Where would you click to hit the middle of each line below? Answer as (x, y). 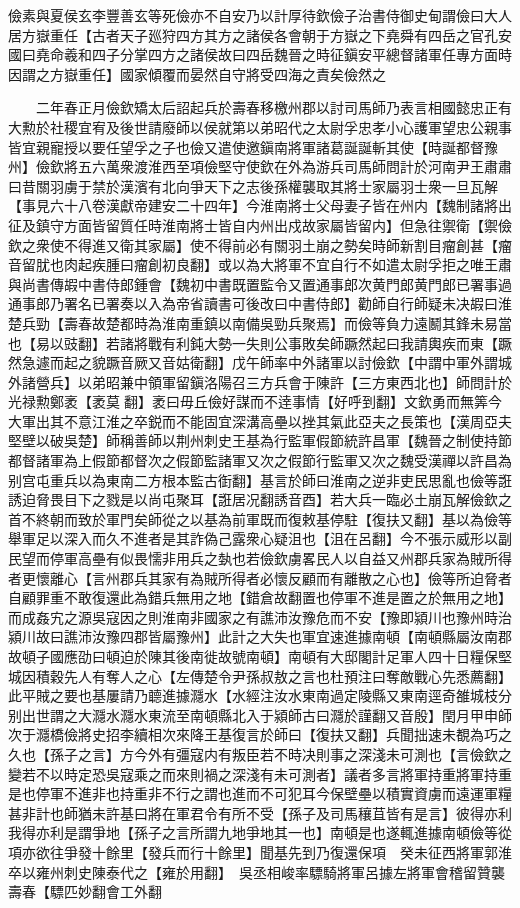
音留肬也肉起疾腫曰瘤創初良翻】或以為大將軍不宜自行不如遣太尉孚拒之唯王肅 (260, 264)
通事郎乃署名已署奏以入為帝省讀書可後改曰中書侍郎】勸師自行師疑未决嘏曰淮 (260, 303)
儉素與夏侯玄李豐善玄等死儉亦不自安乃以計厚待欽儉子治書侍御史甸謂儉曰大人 (260, 15)
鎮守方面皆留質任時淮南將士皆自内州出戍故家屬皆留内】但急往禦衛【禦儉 (273, 224)
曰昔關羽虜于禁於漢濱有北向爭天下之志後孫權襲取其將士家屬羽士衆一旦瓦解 (253, 185)
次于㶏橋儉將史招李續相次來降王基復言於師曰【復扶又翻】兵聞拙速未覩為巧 (253, 734)
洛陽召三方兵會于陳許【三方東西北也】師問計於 (357, 381)
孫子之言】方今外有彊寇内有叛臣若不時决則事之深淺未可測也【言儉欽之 (280, 753)
